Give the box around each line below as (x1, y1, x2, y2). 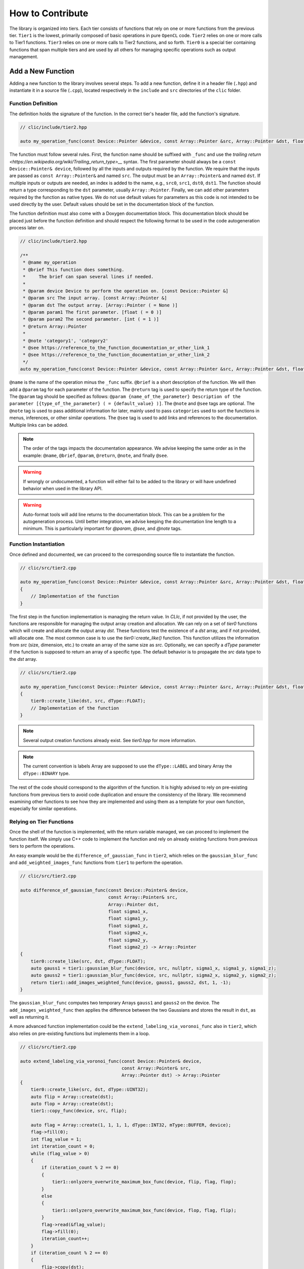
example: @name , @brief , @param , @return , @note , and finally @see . (23, 452, 168, 458)
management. (9, 54, 39, 60)
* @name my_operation (23, 259, 77, 265)
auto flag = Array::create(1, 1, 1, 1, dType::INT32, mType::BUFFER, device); (30, 1122, 232, 1128)
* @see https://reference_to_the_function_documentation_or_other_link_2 (23, 352, 210, 358)
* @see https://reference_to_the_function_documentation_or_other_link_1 (23, 345, 210, 351)
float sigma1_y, (108, 916, 149, 921)
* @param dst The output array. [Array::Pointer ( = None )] (23, 302, 178, 308)
